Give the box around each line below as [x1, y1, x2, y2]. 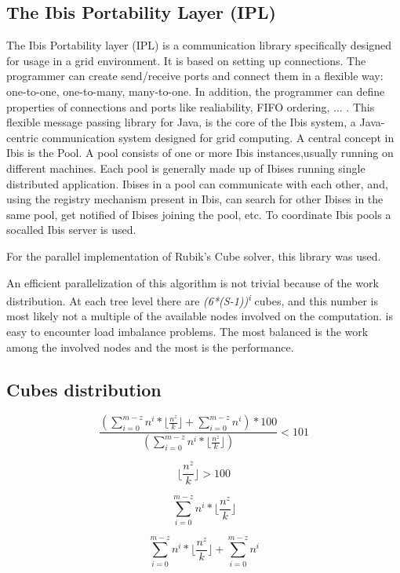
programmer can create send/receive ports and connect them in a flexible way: [6, 68, 384, 84]
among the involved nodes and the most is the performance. [6, 338, 294, 355]
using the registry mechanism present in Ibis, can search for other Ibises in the [6, 191, 384, 207]
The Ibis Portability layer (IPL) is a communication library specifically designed [6, 37, 392, 53]
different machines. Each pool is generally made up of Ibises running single [6, 159, 365, 176]
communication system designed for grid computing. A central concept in [42, 129, 395, 145]
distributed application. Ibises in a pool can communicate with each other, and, [6, 175, 388, 192]
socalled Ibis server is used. [6, 221, 136, 238]
